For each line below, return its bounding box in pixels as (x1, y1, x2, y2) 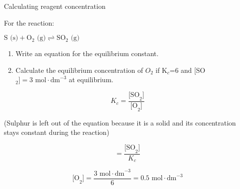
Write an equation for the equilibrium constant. (15, 48, 159, 59)
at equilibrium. (69, 74, 113, 85)
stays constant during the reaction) (4, 127, 109, 137)
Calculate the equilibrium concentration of (15, 64, 143, 75)
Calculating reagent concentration (4, 1, 106, 11)
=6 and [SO (169, 64, 206, 75)
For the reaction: (4, 17, 54, 28)
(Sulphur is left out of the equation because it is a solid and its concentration (4, 117, 236, 127)
